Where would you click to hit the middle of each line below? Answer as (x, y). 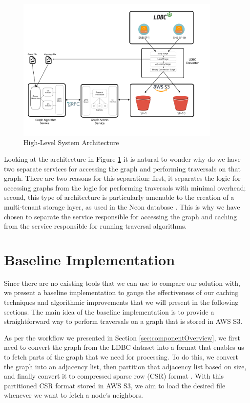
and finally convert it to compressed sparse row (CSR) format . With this (114, 376)
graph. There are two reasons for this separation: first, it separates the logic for (122, 178)
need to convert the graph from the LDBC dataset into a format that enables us (124, 347)
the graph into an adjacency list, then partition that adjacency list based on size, (125, 366)
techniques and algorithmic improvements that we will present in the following (121, 302)
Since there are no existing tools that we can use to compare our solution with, (122, 283)
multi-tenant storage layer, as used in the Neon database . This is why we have (122, 206)
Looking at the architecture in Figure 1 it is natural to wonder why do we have (122, 159)
